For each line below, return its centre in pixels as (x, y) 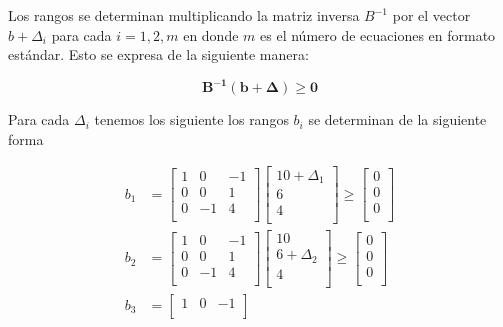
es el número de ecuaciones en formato (378, 34)
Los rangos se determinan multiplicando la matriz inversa (184, 15)
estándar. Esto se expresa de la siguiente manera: (158, 54)
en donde (211, 34)
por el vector (431, 15)
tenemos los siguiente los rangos (191, 119)
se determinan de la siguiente (397, 119)
